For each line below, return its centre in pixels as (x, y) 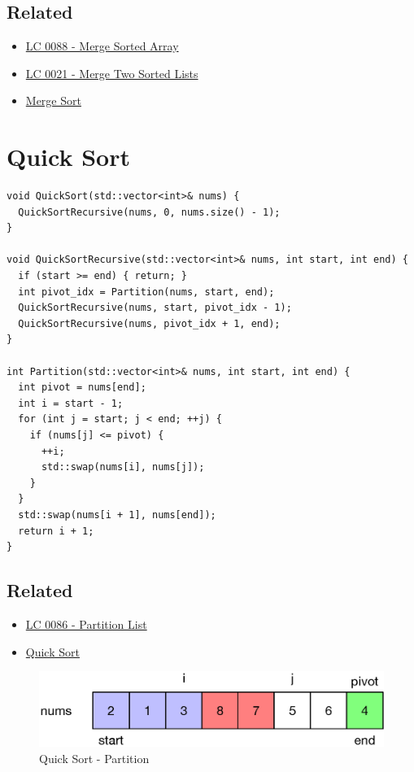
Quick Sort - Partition (94, 758)
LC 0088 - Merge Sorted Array (102, 46)
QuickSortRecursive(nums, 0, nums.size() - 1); (149, 212)
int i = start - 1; (71, 403)
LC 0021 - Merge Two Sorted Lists (112, 73)
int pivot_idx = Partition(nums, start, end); (146, 292)
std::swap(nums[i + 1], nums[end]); (117, 515)
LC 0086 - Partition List (86, 624)
